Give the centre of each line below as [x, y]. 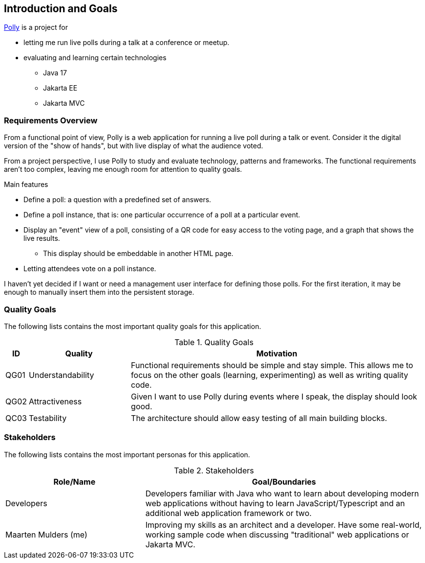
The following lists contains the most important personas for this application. [127, 454]
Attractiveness [55, 401]
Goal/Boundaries [284, 481]
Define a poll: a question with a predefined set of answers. [117, 200]
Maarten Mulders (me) [46, 534]
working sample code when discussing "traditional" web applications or [277, 534]
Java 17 [55, 73]
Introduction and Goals [61, 9]
